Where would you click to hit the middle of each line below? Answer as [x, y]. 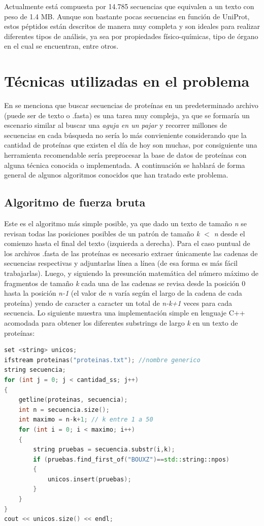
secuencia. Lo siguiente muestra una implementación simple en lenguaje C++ [125, 313]
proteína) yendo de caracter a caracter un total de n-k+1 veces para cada [118, 303]
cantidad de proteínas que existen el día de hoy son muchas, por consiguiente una [131, 145]
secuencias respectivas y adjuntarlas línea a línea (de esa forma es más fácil [121, 263]
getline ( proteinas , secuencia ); [73, 400]
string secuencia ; [35, 370]
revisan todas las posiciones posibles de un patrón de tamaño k [102, 233]
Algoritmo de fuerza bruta [75, 202]
